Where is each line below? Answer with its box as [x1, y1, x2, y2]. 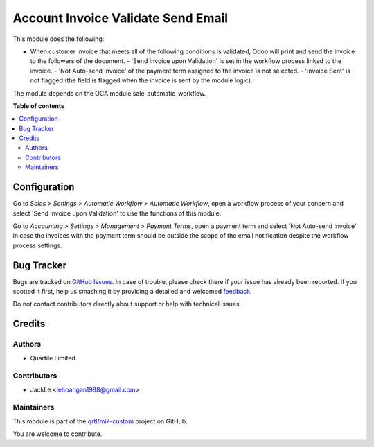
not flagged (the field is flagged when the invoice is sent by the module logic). [30, 76, 253, 85]
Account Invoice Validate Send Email [12, 10, 229, 26]
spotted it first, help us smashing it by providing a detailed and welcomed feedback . [12, 288, 253, 295]
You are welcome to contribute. [12, 430, 103, 438]
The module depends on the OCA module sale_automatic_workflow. [12, 89, 206, 97]
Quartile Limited [30, 353, 75, 362]
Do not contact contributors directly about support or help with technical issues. [12, 300, 242, 308]
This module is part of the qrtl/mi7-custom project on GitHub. [12, 417, 188, 426]
